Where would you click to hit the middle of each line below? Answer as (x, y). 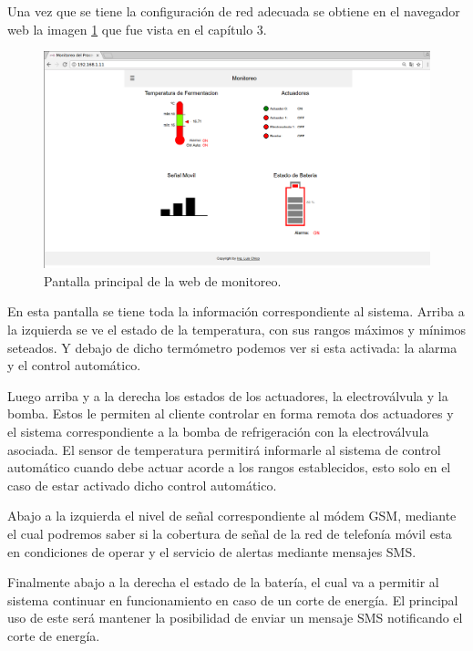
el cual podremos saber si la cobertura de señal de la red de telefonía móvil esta (230, 533)
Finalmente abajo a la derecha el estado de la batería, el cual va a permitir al (223, 582)
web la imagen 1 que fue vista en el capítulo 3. (137, 29)
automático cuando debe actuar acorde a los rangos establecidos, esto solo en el (229, 467)
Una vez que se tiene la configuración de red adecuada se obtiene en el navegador (234, 11)
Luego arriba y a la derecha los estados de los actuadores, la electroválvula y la (228, 395)
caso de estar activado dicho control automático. (142, 485)
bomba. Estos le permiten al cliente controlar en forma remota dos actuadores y (231, 413)
